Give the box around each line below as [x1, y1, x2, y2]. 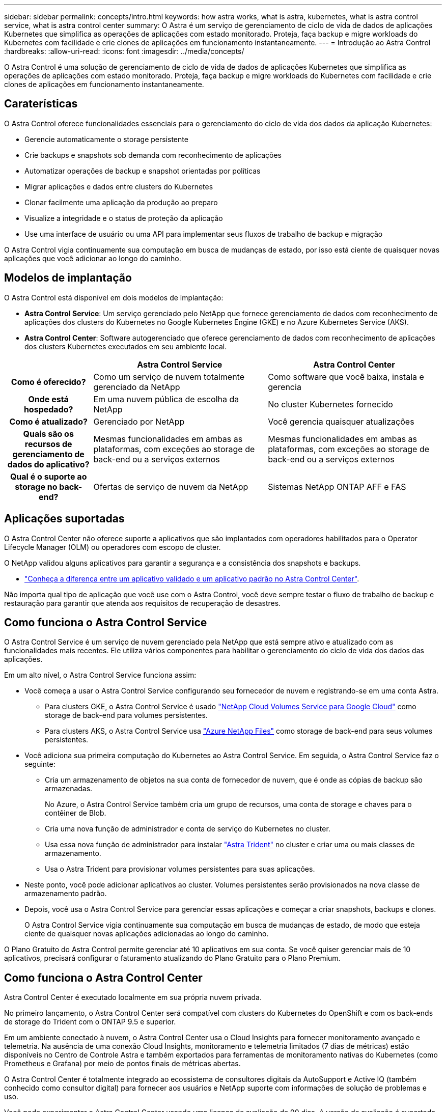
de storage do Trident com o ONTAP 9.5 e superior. [4, 1017, 176, 1026]
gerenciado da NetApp [93, 381, 180, 392]
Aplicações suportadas [4, 512, 125, 525]
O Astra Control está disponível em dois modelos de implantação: [4, 293, 224, 302]
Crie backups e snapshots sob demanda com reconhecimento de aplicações [24, 150, 282, 159]
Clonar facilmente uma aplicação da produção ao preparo [24, 198, 218, 207]
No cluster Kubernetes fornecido [268, 399, 393, 409]
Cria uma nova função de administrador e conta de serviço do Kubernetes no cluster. [45, 824, 330, 833]
